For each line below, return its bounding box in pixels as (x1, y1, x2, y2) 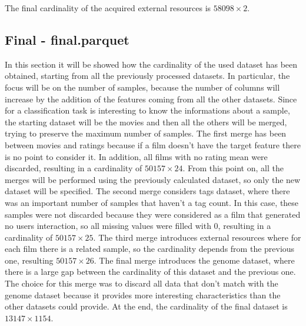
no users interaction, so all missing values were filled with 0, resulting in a (5, 219, 271, 232)
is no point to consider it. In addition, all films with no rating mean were (5, 150, 268, 162)
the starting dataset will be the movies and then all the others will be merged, (5, 115, 287, 128)
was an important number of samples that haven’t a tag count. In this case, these (5, 196, 299, 208)
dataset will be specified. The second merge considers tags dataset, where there (5, 185, 290, 197)
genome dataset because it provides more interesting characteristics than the (5, 288, 281, 301)
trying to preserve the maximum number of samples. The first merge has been (5, 127, 287, 139)
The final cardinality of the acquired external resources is (5, 2, 211, 14)
